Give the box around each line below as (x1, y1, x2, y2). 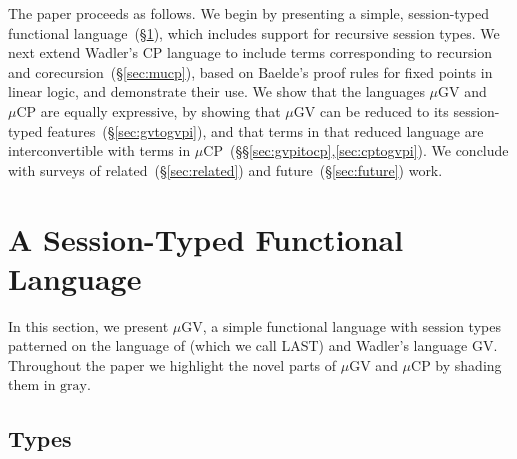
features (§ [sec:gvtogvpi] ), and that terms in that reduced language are (47, 120, 484, 141)
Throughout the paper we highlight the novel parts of (8, 354, 337, 375)
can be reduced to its (319, 100, 449, 121)
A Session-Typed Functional (8, 218, 404, 259)
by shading (435, 354, 502, 375)
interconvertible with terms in (8, 140, 191, 161)
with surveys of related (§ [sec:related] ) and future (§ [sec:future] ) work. (8, 159, 443, 180)
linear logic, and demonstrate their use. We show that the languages (8, 81, 425, 102)
